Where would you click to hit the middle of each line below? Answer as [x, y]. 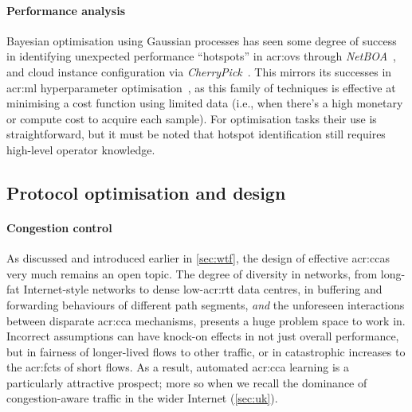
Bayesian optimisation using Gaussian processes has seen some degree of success [202, 40]
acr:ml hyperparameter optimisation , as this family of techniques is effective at [201, 87]
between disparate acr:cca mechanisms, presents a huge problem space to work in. [206, 320]
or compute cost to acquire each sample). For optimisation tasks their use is [192, 118]
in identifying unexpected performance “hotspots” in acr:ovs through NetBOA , [201, 56]
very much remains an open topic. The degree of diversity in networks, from [192, 273]
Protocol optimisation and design [146, 192]
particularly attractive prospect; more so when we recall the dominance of [187, 382]
